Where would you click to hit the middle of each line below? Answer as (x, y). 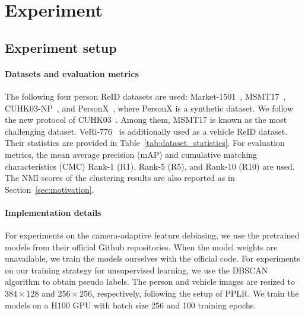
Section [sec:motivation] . (50, 189)
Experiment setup (61, 47)
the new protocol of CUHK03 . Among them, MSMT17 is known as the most (146, 120)
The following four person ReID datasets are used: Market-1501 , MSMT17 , (145, 96)
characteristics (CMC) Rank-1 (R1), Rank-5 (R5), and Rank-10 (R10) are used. (150, 166)
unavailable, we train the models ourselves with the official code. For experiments (152, 258)
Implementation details (53, 212)
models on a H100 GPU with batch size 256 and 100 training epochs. (131, 305)
